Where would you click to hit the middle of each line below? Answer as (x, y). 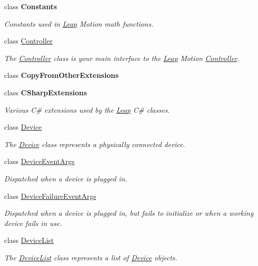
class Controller (28, 41)
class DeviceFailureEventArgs (50, 196)
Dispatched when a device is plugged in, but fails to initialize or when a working (129, 213)
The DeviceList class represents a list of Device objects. (91, 257)
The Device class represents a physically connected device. (95, 144)
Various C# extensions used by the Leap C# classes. (87, 109)
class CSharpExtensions (46, 92)
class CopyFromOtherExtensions (61, 75)
